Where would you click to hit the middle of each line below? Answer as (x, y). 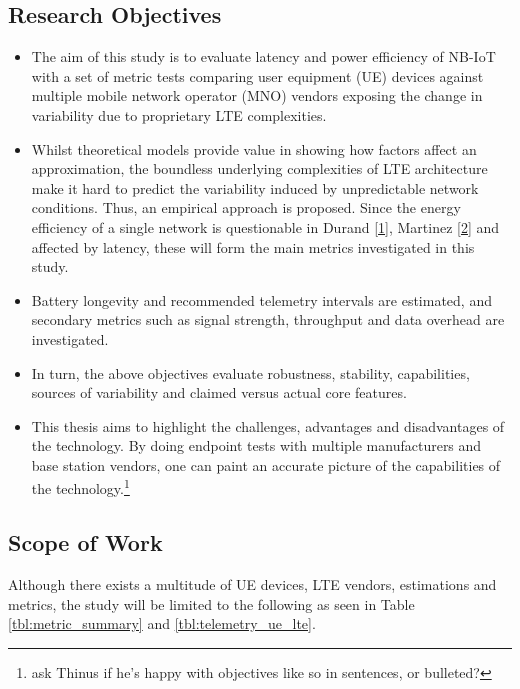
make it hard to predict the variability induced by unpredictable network (255, 187)
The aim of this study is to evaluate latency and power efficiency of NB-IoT (263, 56)
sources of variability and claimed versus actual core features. (219, 392)
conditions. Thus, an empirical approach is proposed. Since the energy (246, 207)
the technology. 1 (80, 487)
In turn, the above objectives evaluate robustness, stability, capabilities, (250, 372)
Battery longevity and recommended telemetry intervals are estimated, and (261, 299)
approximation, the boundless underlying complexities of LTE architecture (259, 168)
